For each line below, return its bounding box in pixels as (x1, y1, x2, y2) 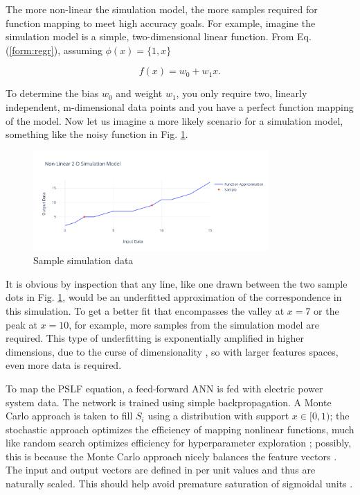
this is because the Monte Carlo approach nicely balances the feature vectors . (6, 449, 337, 463)
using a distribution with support (147, 408, 289, 423)
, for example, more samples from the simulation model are (69, 317, 319, 331)
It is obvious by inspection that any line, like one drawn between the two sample (6, 276, 348, 290)
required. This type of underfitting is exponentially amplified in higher (6, 331, 304, 345)
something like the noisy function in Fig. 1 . (6, 127, 188, 141)
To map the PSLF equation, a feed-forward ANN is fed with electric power (6, 381, 323, 395)
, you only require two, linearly (176, 86, 307, 101)
